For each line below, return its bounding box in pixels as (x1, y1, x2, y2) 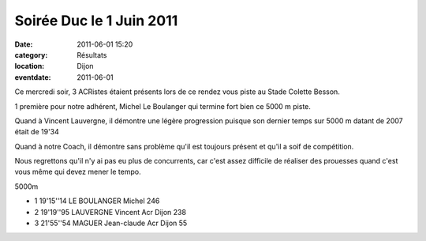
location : (14, 62, 45, 71)
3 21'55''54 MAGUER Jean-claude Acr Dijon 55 (34, 218, 188, 228)
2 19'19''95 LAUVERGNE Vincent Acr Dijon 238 (34, 207, 187, 217)
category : (14, 50, 48, 59)
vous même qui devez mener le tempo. (14, 167, 141, 177)
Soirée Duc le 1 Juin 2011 (14, 12, 178, 29)
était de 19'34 (14, 127, 59, 137)
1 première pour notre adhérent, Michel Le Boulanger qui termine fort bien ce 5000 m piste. (14, 101, 312, 111)
